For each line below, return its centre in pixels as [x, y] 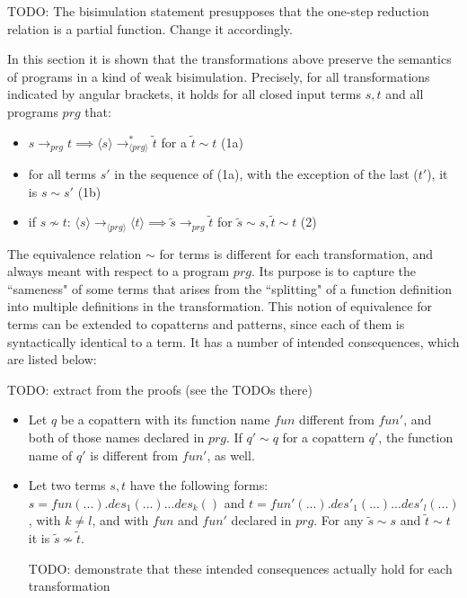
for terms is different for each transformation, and [296, 253]
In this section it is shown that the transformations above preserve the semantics [229, 59]
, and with [120, 520]
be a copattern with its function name [165, 419]
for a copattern [324, 437]
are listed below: [52, 359]
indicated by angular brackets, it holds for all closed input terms [185, 94]
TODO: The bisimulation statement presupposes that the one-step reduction [218, 11]
